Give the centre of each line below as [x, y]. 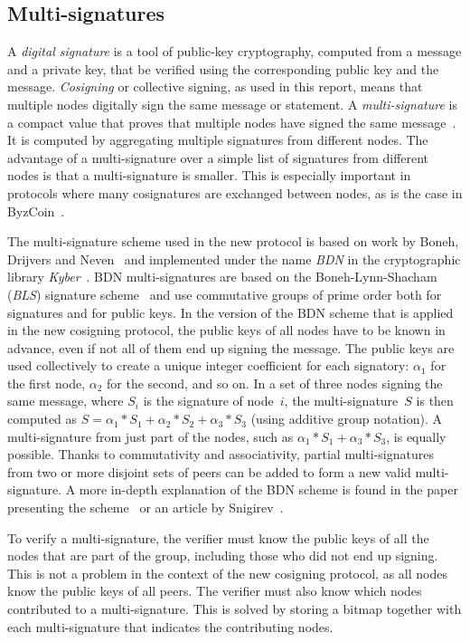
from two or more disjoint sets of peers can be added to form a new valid [209, 471]
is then [435, 401]
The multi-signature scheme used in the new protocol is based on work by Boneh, [233, 241]
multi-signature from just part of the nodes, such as [150, 436]
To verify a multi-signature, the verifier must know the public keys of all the [218, 537]
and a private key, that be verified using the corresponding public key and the [223, 68]
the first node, [47, 383]
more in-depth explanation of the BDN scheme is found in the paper [268, 489]
